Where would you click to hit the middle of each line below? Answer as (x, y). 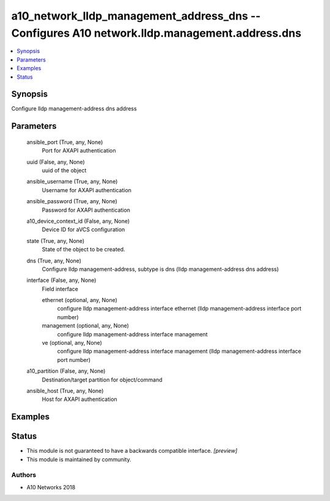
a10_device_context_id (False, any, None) (78, 221)
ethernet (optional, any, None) (79, 300)
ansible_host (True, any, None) (65, 391)
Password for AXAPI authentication (86, 210)
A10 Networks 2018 (51, 487)
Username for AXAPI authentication (86, 190)
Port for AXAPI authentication (79, 151)
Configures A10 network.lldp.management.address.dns (156, 33)
